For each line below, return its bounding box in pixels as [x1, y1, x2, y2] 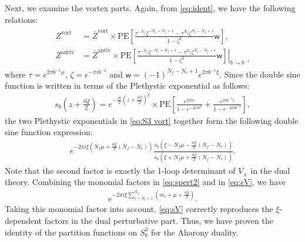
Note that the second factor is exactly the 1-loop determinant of [5, 164, 236, 176]
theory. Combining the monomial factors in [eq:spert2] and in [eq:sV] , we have [5, 176, 286, 188]
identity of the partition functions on [5, 226, 138, 238]
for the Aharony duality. [150, 226, 239, 238]
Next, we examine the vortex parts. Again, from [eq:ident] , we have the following [5, 2, 296, 14]
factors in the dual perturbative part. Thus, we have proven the [44, 214, 273, 226]
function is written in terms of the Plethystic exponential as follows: [5, 79, 250, 92]
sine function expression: [5, 126, 93, 138]
